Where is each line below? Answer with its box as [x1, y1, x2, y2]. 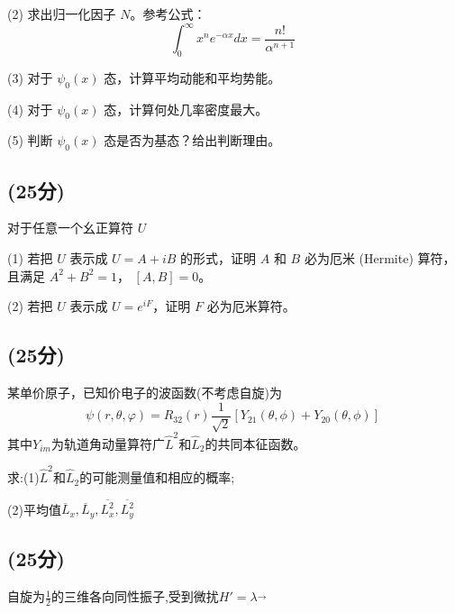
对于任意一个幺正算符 [7, 218, 133, 237]
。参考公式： [130, 5, 206, 23]
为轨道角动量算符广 [50, 434, 165, 453]
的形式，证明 [180, 249, 257, 268]
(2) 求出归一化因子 [7, 5, 116, 23]
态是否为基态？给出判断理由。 [104, 131, 281, 150]
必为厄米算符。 [206, 297, 296, 316]
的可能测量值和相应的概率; [79, 468, 235, 487]
